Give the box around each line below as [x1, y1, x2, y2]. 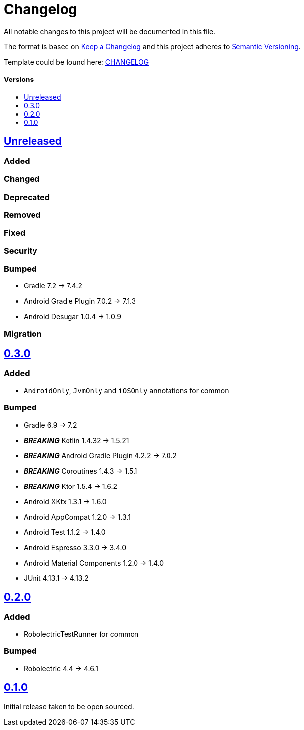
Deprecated [4, 192, 50, 202]
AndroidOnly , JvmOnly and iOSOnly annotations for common [24, 386, 229, 395]
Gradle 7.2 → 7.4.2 [24, 282, 82, 290]
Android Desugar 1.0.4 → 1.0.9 [24, 312, 122, 321]
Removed [4, 209, 41, 220]
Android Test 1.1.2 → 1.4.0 [24, 527, 106, 536]
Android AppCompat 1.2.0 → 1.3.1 [24, 512, 131, 521]
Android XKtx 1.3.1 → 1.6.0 [24, 497, 107, 506]
